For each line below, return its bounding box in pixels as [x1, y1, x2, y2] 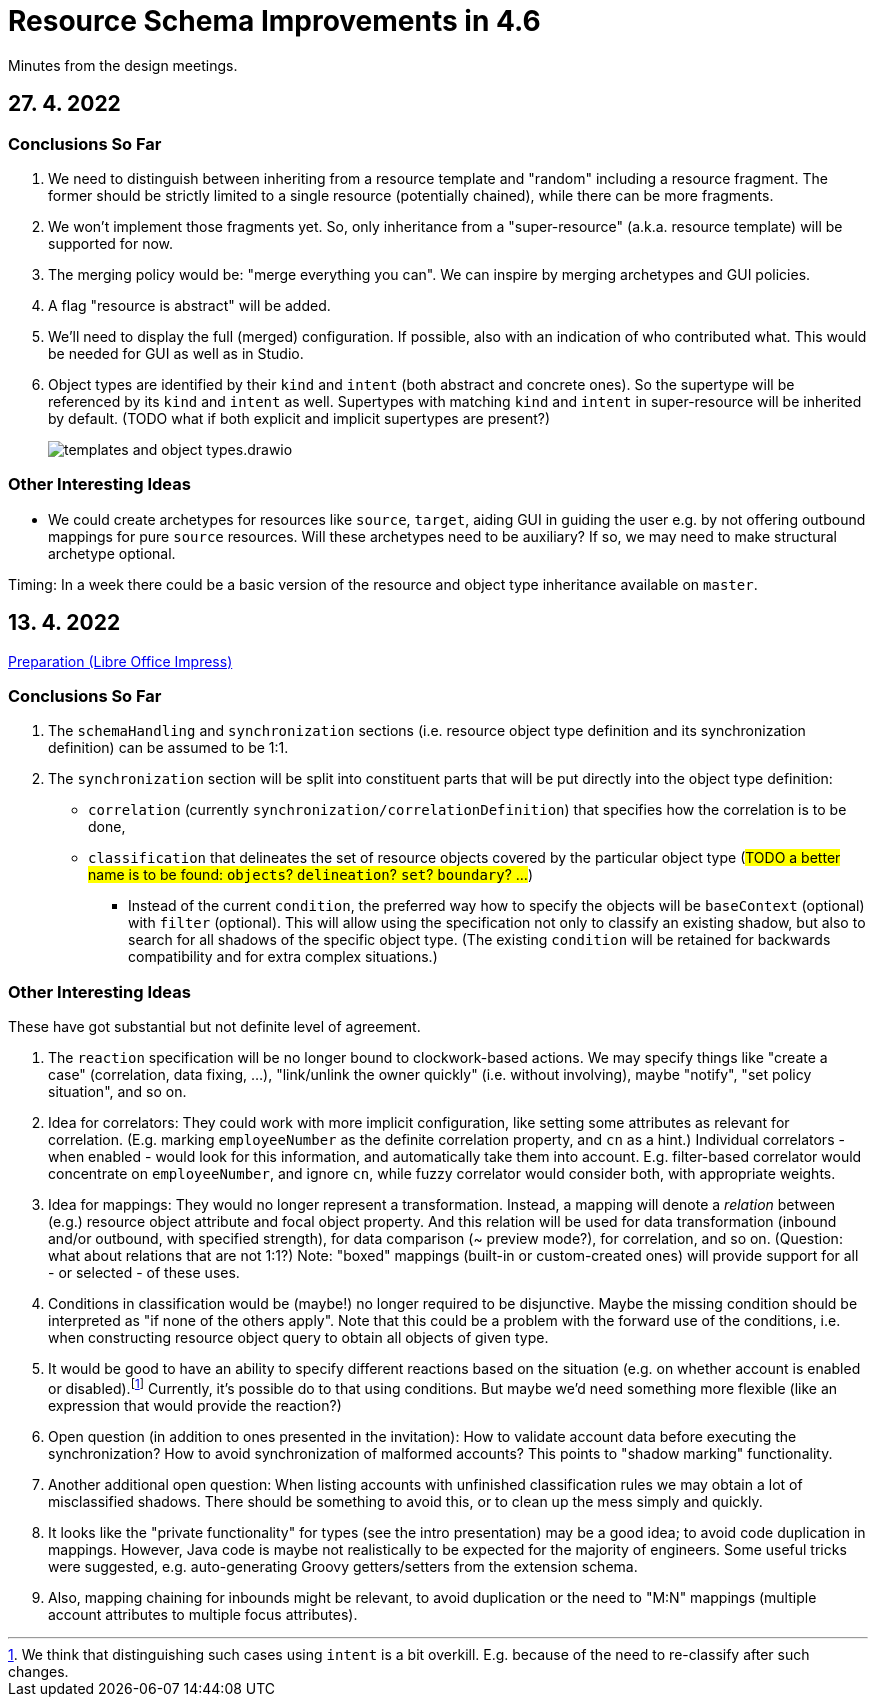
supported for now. [48, 234, 174, 252]
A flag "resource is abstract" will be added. [48, 296, 331, 314]
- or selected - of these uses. [48, 1264, 240, 1282]
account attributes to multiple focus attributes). [48, 1605, 358, 1623]
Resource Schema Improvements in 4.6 [8, 4, 541, 38]
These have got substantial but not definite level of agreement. [8, 1018, 421, 1036]
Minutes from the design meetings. [8, 56, 238, 74]
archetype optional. [48, 544, 176, 562]
